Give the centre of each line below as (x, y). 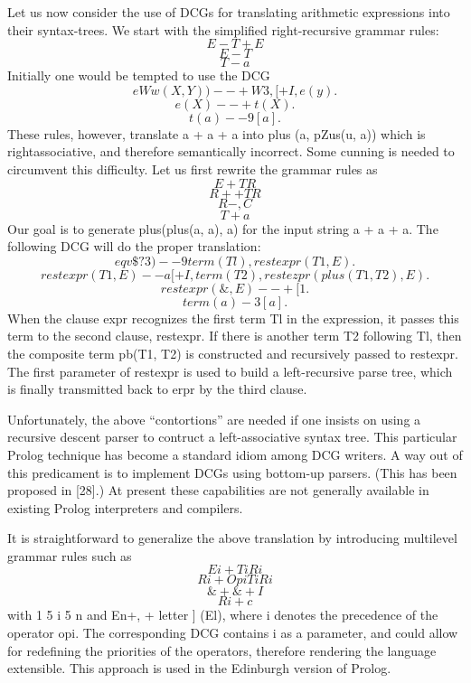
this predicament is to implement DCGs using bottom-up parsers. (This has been (232, 472)
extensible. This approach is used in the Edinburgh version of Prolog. (199, 668)
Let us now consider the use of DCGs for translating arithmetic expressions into (229, 12)
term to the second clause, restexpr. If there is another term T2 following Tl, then (235, 336)
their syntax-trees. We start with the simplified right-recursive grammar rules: (223, 29)
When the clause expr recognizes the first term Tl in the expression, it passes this (233, 318)
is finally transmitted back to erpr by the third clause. (157, 389)
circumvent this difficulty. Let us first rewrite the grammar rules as (193, 168)
